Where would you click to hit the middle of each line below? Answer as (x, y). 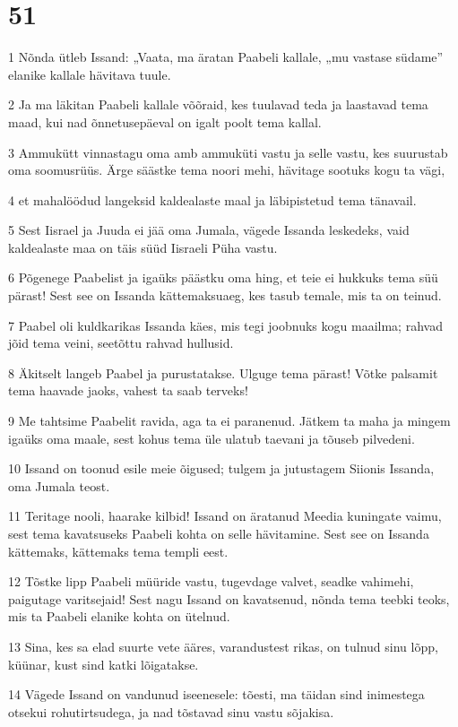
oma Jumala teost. (59, 485)
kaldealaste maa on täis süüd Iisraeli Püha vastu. (143, 247)
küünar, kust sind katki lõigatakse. (104, 664)
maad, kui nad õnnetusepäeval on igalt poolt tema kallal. (165, 121)
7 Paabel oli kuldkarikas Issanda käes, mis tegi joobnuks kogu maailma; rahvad (225, 325)
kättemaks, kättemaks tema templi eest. (118, 551)
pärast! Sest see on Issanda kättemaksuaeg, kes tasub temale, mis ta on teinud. (225, 295)
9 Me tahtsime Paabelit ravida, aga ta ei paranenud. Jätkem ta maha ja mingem (229, 421)
